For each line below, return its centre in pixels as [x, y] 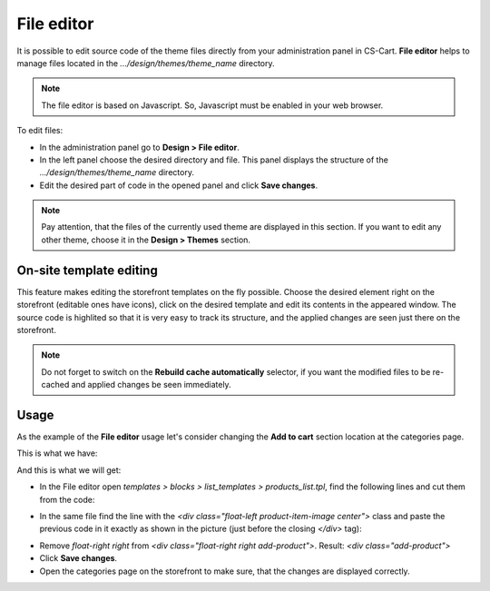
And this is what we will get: [69, 470]
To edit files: [40, 131]
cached [55, 385]
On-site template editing [87, 270]
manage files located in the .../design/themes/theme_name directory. [146, 63]
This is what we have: [57, 453]
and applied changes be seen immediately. [151, 385]
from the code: [67, 499]
